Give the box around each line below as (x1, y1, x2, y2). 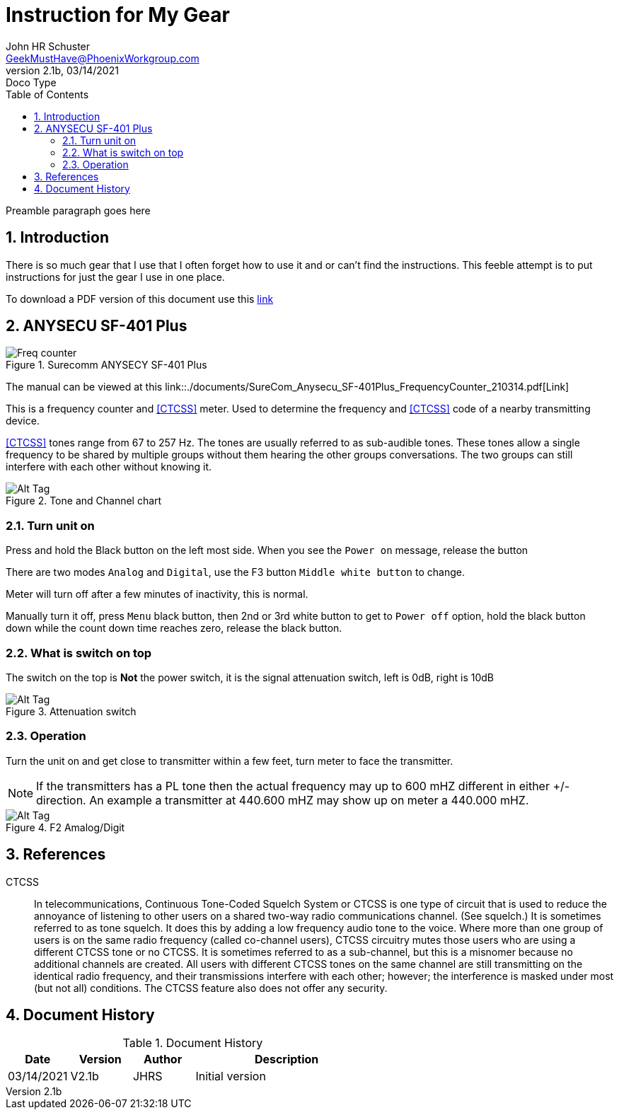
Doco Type (6, 76, 57, 88)
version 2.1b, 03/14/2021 (6, 64, 119, 76)
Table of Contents (6, 88, 89, 100)
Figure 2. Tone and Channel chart (6, 495, 162, 507)
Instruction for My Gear (6, 3, 230, 27)
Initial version (195, 1069, 266, 1084)
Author (144, 1052, 183, 1067)
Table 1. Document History (122, 1036, 263, 1051)
